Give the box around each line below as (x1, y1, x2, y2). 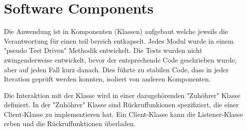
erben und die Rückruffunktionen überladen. (4, 118, 136, 129)
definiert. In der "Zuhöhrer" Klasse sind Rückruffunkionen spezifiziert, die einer (4, 99, 239, 110)
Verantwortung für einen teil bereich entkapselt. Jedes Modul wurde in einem (4, 35, 234, 46)
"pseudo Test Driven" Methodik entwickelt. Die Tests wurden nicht (4, 45, 202, 55)
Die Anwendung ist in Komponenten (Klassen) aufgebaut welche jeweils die (4, 26, 228, 36)
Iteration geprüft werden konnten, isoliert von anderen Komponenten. (4, 74, 211, 84)
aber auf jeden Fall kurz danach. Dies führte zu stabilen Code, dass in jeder (4, 64, 229, 74)
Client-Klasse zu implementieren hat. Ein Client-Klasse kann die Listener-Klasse (4, 109, 243, 119)
